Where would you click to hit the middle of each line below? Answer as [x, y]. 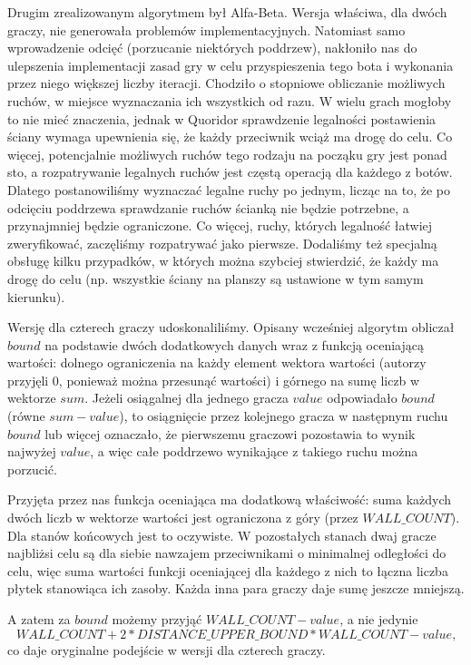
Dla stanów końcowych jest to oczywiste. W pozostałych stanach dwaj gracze [222, 535]
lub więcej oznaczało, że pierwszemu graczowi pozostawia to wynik [230, 433]
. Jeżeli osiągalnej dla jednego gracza [186, 398]
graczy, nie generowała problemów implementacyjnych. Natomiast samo [206, 29]
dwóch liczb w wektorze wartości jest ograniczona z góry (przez [183, 518]
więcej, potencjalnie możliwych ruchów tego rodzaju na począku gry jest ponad [227, 154]
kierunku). [36, 296]
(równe [26, 416]
